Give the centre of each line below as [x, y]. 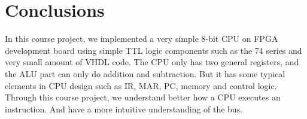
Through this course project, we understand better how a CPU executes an [143, 97]
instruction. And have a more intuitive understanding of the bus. [124, 109]
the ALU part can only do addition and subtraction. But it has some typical [145, 73]
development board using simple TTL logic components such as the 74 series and [153, 50]
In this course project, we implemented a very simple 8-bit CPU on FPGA [142, 39]
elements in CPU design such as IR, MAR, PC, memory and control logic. [141, 85]
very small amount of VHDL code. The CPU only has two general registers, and [152, 62]
